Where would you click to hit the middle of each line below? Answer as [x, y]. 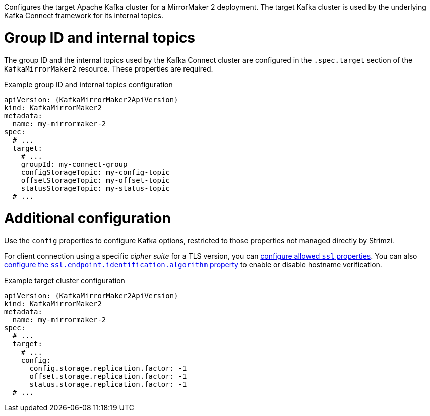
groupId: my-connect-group [74, 164]
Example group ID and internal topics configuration [88, 84]
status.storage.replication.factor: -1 [108, 384]
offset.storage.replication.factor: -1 [108, 376]
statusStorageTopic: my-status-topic [95, 188]
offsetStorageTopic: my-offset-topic [95, 180]
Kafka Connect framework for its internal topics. [84, 15]
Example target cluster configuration [65, 280]
